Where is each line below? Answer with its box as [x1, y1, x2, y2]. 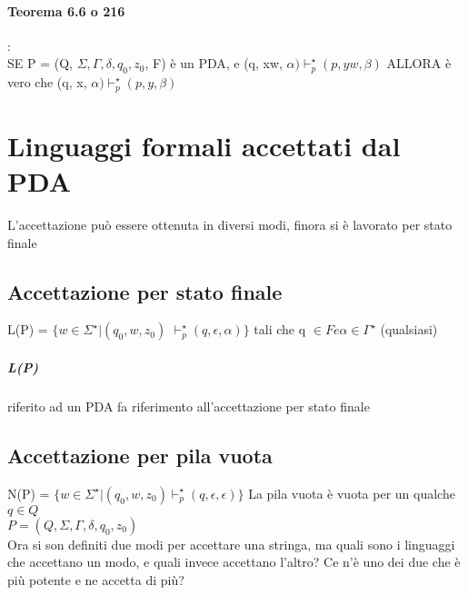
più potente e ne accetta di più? [7, 570, 184, 589]
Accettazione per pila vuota [7, 441, 273, 469]
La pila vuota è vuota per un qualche [248, 483, 455, 502]
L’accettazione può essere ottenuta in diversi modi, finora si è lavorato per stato [7, 214, 453, 233]
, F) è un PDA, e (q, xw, [144, 54, 283, 73]
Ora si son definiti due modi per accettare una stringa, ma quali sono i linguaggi [7, 534, 455, 553]
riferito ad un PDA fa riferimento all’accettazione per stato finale [7, 396, 370, 415]
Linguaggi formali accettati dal [7, 126, 401, 164]
